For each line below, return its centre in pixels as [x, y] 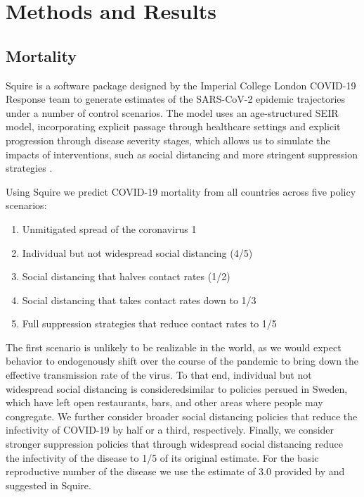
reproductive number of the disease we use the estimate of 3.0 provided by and [175, 471]
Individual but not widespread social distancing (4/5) [137, 252]
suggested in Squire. [48, 485]
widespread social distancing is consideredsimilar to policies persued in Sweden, [177, 388]
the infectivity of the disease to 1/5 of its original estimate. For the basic [162, 457]
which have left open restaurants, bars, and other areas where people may [164, 402]
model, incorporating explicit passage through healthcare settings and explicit [173, 126]
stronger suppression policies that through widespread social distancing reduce [174, 444]
